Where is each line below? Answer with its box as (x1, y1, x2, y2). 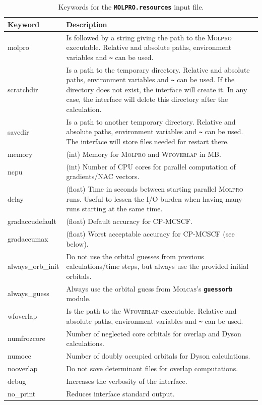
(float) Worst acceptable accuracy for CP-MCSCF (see (66, 228, 235, 239)
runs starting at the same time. (66, 203, 163, 214)
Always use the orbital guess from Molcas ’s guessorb (66, 283, 233, 294)
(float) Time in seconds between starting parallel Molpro (66, 184, 243, 194)
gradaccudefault (8, 216, 56, 226)
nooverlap (8, 363, 38, 373)
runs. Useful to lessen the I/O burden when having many (66, 193, 242, 204)
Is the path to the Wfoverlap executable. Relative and (66, 306, 237, 316)
